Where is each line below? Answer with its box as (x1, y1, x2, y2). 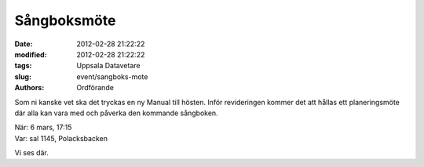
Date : (14, 39, 33, 49)
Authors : (14, 83, 45, 93)
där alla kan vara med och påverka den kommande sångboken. (14, 108, 219, 118)
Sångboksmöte (14, 12, 116, 29)
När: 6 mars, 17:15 (14, 122, 72, 133)
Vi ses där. (14, 148, 49, 158)
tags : (14, 61, 32, 71)
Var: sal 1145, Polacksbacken (14, 133, 108, 143)
